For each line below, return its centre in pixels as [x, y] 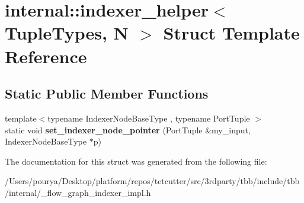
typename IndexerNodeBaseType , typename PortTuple [149, 118]
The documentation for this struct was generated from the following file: [136, 161]
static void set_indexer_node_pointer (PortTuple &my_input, [128, 130]
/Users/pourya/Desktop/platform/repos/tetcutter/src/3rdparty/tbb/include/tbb [152, 181]
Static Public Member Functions [107, 94]
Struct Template [231, 33]
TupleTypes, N [67, 33]
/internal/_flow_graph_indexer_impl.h [78, 192]
